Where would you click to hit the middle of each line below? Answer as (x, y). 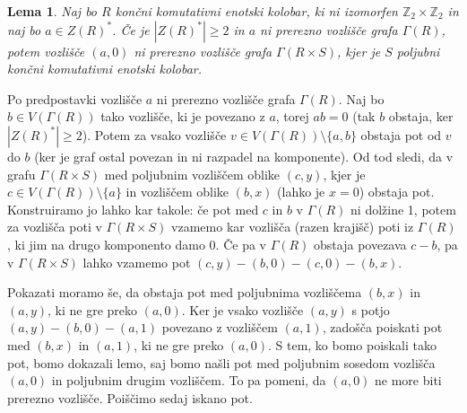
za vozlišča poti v (55, 227)
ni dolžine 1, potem (403, 209)
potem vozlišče (46, 51)
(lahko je (301, 192)
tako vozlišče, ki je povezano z (183, 116)
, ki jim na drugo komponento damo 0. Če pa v (137, 244)
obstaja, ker (421, 116)
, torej (292, 116)
